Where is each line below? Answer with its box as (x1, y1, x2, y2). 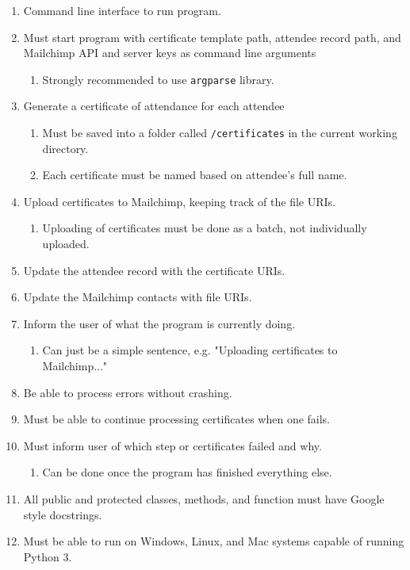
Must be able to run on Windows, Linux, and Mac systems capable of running (23, 533, 404, 549)
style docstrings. (23, 506, 102, 522)
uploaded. (42, 235, 90, 252)
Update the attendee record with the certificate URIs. (23, 262, 285, 278)
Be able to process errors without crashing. (23, 384, 232, 400)
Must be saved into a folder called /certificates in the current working (42, 124, 397, 141)
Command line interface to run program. (23, 2, 221, 18)
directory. (42, 140, 89, 156)
